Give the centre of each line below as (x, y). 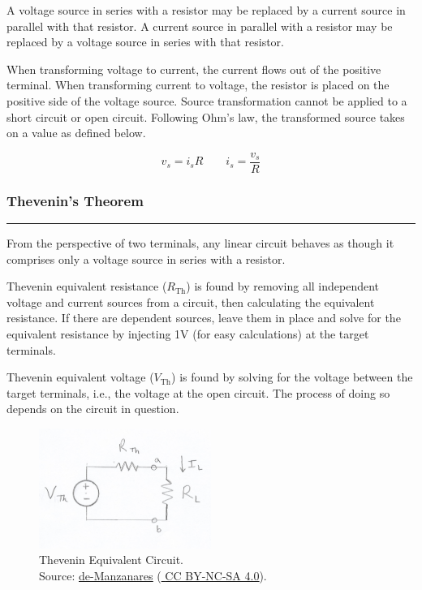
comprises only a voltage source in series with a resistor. (146, 258)
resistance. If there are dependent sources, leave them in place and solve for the (204, 318)
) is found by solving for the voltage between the (292, 377)
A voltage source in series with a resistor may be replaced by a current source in (206, 10)
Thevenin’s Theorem (75, 200)
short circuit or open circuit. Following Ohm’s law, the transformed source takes (206, 116)
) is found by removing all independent (283, 286)
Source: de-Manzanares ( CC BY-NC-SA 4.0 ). (153, 576)
